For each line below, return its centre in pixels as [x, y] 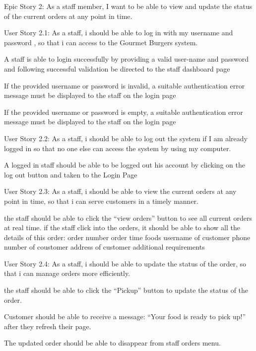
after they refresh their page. [48, 326]
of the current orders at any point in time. [68, 16]
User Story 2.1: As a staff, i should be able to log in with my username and [119, 33]
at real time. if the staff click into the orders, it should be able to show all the [122, 227]
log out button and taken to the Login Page [71, 174]
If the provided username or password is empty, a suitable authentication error [124, 112]
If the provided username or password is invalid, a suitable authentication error [125, 85]
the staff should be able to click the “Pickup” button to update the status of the [126, 290]
